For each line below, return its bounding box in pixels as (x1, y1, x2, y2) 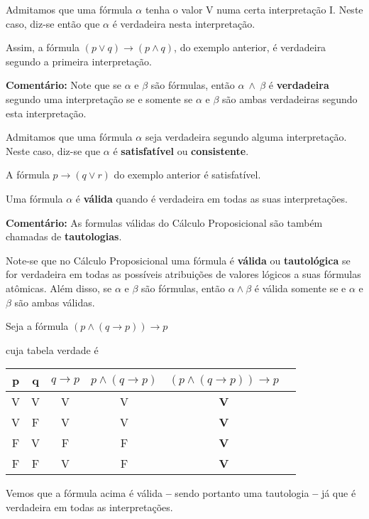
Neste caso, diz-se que (6, 143, 101, 158)
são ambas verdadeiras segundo (221, 91, 358, 106)
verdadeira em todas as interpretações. (6, 499, 173, 514)
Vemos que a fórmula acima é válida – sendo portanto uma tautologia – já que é (6, 486, 356, 501)
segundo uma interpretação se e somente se (6, 91, 193, 106)
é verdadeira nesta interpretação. (112, 16, 255, 31)
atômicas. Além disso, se (6, 280, 112, 295)
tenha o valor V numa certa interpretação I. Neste (145, 2, 363, 16)
